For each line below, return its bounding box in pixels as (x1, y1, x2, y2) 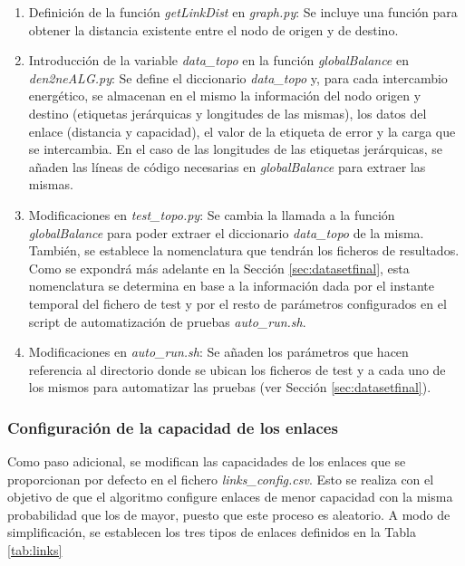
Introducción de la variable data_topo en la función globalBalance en (28, 51, 409, 70)
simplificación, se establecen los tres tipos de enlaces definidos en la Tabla (7, 523, 416, 542)
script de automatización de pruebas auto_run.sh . (28, 312, 306, 331)
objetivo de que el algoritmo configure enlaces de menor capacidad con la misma (7, 487, 453, 506)
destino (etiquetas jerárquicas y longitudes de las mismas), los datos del (28, 103, 427, 122)
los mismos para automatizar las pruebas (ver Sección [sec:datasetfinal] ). (28, 378, 431, 397)
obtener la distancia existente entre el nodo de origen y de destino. (28, 20, 399, 39)
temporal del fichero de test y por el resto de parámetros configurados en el (28, 293, 447, 312)
